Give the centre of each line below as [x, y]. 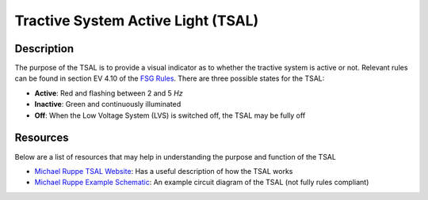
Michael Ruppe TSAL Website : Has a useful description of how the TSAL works [164, 171]
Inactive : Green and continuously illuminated [108, 104]
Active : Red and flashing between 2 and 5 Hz [109, 93]
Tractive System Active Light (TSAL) [137, 21]
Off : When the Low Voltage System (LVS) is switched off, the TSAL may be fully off [170, 115]
